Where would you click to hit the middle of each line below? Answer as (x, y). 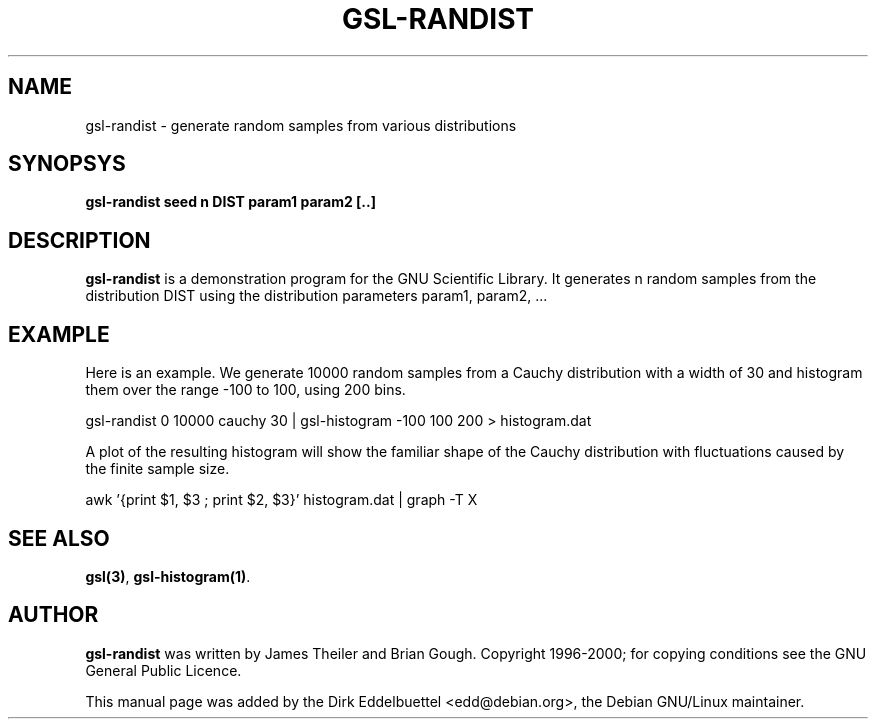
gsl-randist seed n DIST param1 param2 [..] (230, 202)
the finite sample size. (157, 469)
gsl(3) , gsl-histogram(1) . (168, 576)
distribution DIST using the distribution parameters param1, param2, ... (316, 296)
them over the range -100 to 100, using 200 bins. (245, 390)
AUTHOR (53, 615)
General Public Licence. (163, 670)
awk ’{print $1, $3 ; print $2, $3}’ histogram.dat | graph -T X (281, 500)
